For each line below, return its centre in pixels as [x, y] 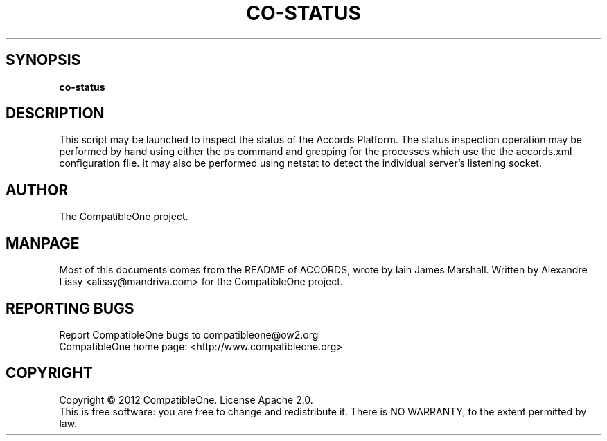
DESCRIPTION [55, 114]
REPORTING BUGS [70, 308]
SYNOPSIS [43, 60]
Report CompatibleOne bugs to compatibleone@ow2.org [189, 334]
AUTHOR [37, 190]
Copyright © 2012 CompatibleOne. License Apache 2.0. [186, 399]
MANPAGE [43, 243]
